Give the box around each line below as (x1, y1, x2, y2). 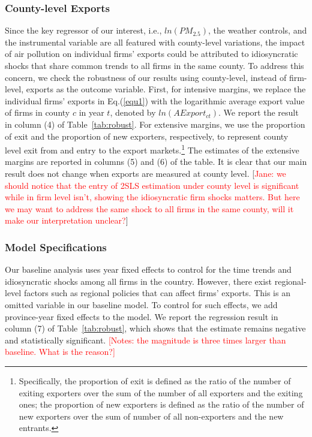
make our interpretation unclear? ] (5, 214, 128, 227)
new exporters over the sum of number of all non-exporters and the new (19, 409, 284, 422)
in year (79, 106, 104, 119)
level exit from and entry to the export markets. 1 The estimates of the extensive (5, 142, 299, 156)
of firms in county (5, 106, 70, 119)
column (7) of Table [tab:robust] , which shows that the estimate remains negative (5, 322, 306, 334)
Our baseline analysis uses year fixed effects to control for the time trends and (5, 263, 292, 276)
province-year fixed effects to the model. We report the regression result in (5, 310, 278, 323)
